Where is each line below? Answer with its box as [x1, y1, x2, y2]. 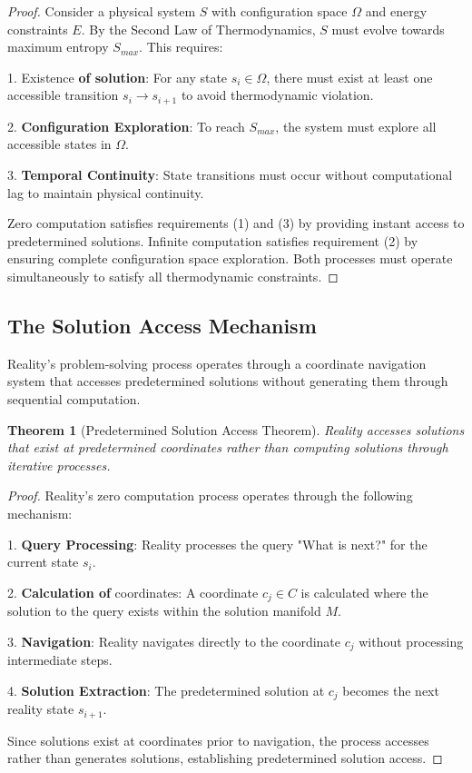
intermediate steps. [7, 650, 113, 669]
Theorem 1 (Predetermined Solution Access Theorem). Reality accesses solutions [7, 420, 465, 439]
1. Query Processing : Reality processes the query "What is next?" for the [7, 534, 428, 553]
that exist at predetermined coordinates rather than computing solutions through [7, 438, 448, 457]
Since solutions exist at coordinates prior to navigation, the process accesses [7, 730, 429, 749]
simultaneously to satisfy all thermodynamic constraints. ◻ [7, 266, 339, 285]
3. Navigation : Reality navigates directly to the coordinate [7, 631, 341, 650]
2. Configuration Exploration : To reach [7, 116, 245, 135]
